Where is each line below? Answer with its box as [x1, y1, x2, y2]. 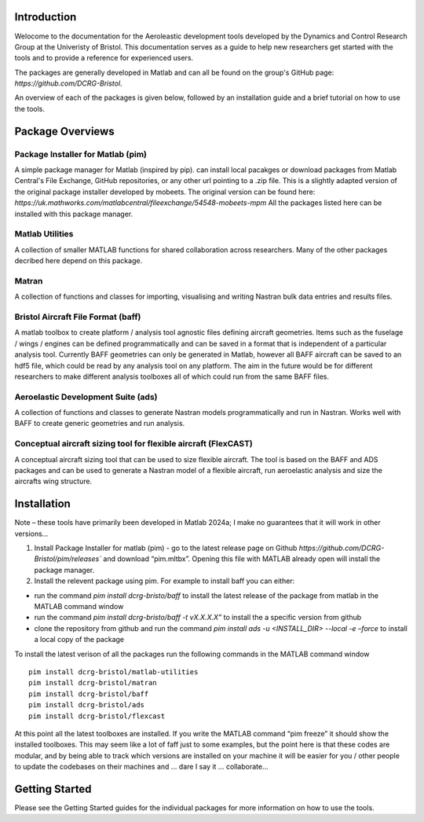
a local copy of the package [34, 635, 125, 644]
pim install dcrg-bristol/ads [28, 700, 145, 710]
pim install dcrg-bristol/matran [28, 678, 157, 688]
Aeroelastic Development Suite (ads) [14, 391, 158, 402]
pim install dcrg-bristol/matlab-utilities [28, 668, 199, 676]
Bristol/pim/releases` [34, 554, 102, 563]
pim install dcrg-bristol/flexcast [28, 711, 166, 721]
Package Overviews [14, 124, 115, 138]
